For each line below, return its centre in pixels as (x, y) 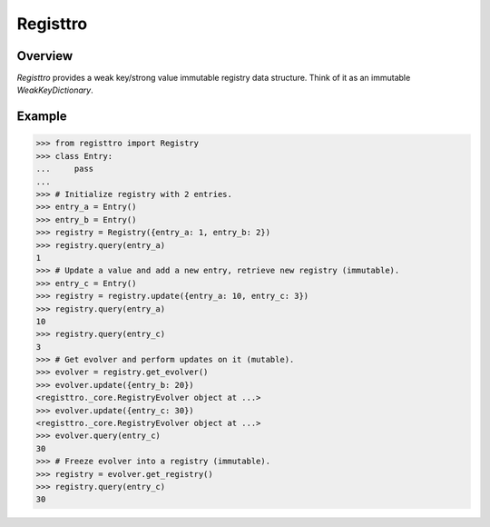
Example (42, 117)
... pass (65, 169)
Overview (45, 56)
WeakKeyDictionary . (55, 90)
